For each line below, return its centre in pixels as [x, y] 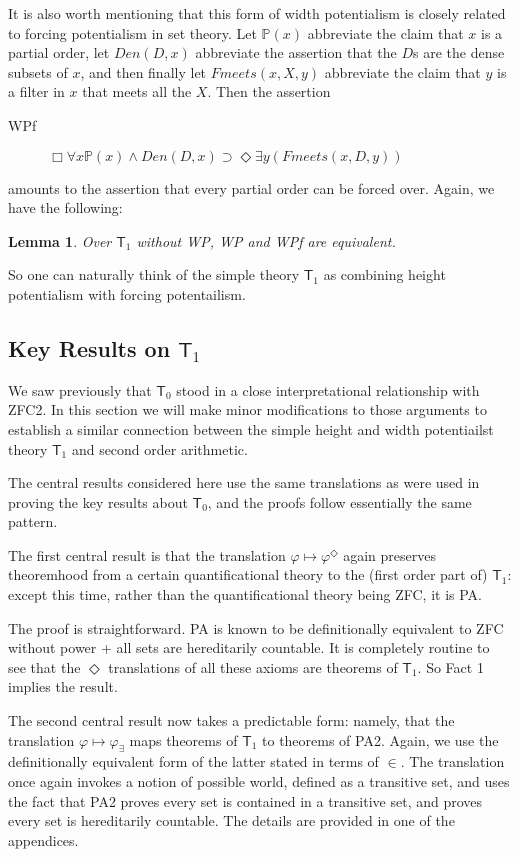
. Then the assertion [269, 91]
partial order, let [59, 52]
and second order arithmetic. [159, 448]
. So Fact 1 [450, 666]
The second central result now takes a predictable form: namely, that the [231, 720]
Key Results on [89, 347]
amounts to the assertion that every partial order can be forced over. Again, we [251, 187]
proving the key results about [98, 501]
